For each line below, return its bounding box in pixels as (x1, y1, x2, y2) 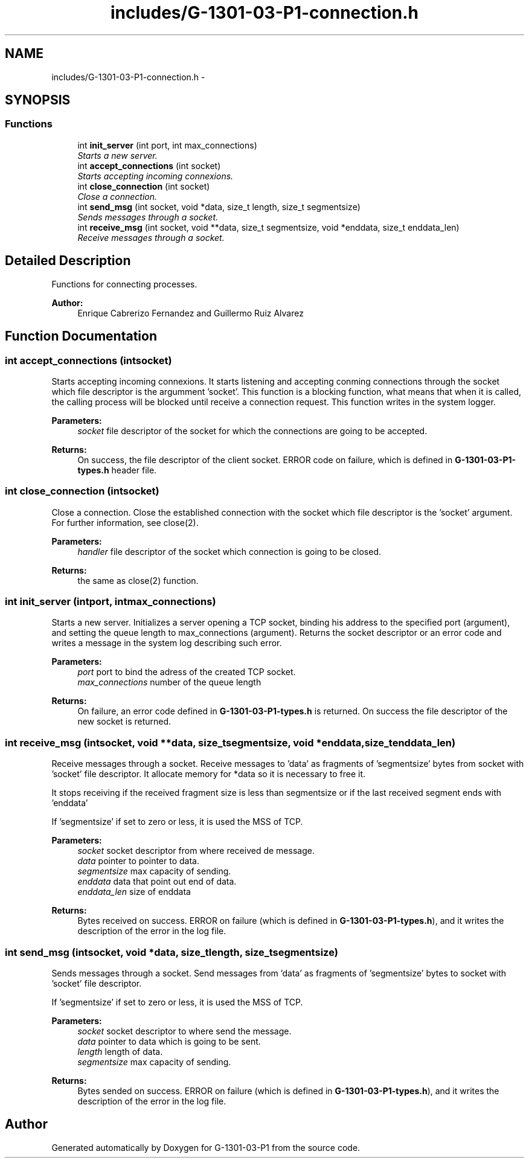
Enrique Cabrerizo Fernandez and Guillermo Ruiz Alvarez (77, 307, 304, 318)
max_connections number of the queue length (77, 677, 261, 688)
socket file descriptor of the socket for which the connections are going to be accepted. (77, 425, 428, 436)
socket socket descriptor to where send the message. (77, 1025, 292, 1036)
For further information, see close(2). (51, 517, 199, 528)
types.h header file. (77, 464, 157, 475)
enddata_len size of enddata (77, 886, 191, 897)
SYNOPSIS (5, 92, 71, 108)
